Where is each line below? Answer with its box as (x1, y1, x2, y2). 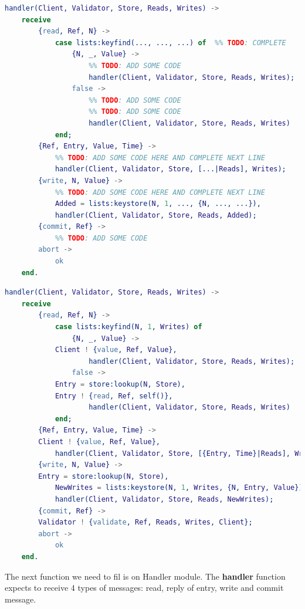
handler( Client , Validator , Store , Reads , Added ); (55, 211, 257, 219)
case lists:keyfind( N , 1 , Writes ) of (55, 323, 202, 331)
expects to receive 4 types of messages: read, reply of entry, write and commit (5, 581, 284, 594)
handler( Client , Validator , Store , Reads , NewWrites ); (55, 495, 274, 503)
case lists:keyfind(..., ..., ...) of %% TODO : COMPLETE (55, 38, 286, 47)
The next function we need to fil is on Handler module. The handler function (5, 570, 286, 582)
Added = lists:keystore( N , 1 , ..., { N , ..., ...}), (55, 199, 261, 208)
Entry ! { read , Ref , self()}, (55, 391, 173, 400)
